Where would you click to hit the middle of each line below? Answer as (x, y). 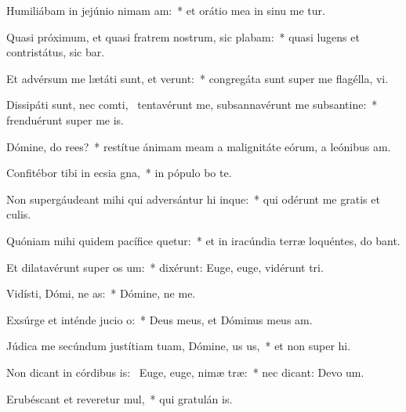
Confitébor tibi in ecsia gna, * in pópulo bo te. (119, 173)
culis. (19, 214)
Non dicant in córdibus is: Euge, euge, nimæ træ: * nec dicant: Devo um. (185, 372)
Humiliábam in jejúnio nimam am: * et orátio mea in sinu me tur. (166, 10)
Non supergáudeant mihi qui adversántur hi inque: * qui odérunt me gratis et (193, 199)
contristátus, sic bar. (56, 52)
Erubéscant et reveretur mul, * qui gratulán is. (120, 398)
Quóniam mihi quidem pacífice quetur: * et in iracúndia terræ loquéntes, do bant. (203, 240)
